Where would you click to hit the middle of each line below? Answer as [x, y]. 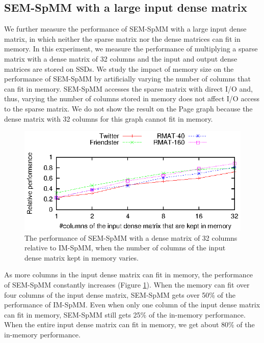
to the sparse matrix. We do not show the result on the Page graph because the [128, 108]
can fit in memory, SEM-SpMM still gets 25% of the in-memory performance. [125, 314]
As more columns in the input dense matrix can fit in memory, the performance [129, 275]
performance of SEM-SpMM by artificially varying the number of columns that [127, 79]
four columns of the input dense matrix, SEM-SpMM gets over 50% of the [120, 294]
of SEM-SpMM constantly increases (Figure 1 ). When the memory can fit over [127, 284]
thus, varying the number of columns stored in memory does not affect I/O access [132, 98]
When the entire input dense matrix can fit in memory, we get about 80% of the [129, 324]
